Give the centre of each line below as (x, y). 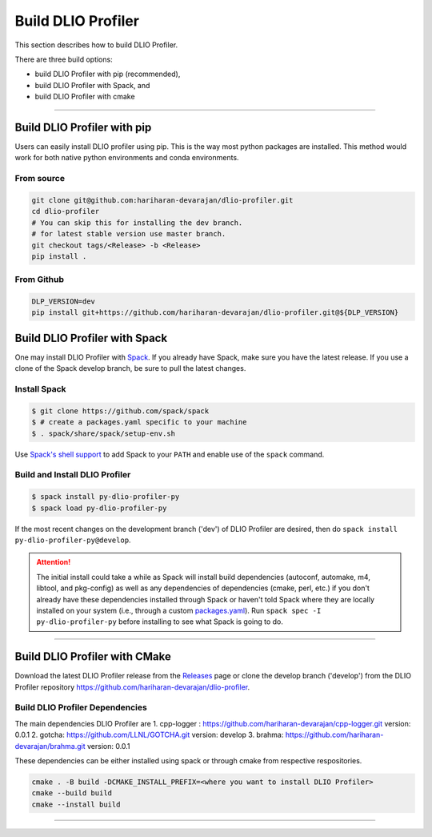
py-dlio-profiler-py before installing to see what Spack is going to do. (160, 622)
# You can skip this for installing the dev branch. (137, 223)
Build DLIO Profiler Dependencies (81, 707)
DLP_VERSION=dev (64, 302)
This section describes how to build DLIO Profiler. (96, 45)
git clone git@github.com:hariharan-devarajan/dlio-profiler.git (162, 200)
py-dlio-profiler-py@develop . (73, 540)
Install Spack (41, 389)
